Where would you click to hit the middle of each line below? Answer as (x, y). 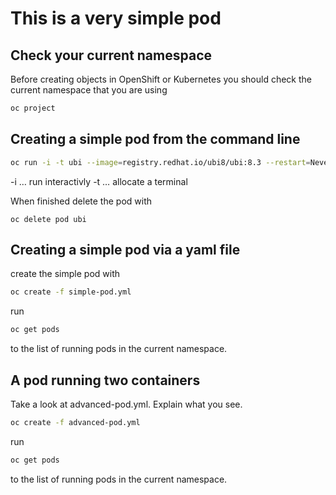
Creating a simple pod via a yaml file (125, 249)
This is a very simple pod (116, 18)
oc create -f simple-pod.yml (71, 292)
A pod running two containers (105, 380)
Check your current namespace (111, 55)
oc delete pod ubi (48, 219)
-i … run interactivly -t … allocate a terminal (99, 181)
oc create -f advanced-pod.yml (75, 422)
